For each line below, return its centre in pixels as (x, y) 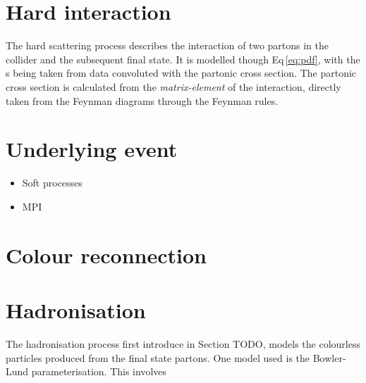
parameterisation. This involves (99, 371)
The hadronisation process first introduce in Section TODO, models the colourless (183, 343)
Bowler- (329, 357)
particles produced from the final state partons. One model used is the (158, 357)
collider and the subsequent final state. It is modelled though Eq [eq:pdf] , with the (183, 59)
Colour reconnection (106, 255)
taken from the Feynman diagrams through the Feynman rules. (142, 100)
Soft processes (52, 183)
